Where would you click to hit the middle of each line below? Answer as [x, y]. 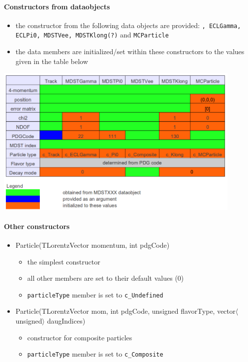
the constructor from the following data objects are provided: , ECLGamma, [128, 25]
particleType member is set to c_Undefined [95, 294]
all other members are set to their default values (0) [106, 278]
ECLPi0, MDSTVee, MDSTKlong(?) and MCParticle [92, 35]
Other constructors [37, 226]
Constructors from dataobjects [57, 6]
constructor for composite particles [80, 337]
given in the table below [52, 61]
